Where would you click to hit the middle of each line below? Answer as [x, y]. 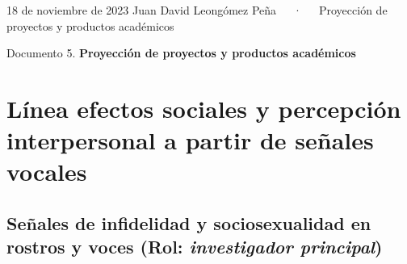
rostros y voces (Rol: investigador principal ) [195, 247]
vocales [47, 172]
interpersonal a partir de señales [190, 140]
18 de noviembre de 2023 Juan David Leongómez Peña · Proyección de [197, 10]
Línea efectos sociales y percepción [204, 108]
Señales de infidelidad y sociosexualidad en [189, 222]
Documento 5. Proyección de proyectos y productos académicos [181, 53]
